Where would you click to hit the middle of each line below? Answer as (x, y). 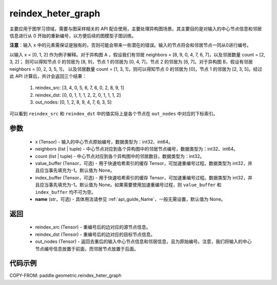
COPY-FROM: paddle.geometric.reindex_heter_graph (65, 276)
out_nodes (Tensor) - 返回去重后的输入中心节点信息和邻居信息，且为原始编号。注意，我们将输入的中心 (143, 241)
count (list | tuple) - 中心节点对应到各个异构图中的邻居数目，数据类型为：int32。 (120, 156)
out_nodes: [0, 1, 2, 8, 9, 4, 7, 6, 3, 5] (73, 102)
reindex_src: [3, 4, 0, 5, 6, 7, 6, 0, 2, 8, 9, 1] (80, 88)
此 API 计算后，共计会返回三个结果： (48, 76)
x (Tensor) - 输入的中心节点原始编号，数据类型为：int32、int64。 (104, 141)
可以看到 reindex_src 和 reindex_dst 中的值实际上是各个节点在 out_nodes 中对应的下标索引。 (114, 114)
